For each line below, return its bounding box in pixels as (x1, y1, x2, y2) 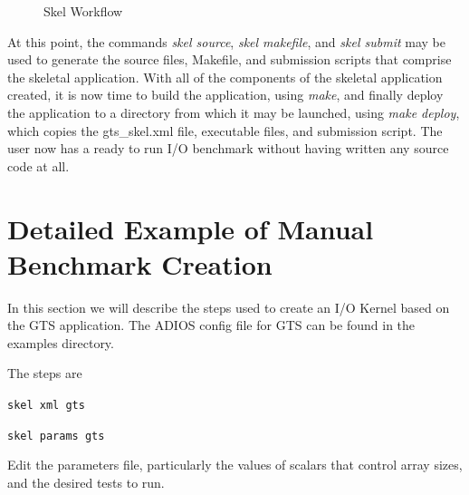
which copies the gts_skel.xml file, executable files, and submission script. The (7, 121, 443, 140)
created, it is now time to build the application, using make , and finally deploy (7, 85, 444, 104)
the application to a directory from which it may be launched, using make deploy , (7, 102, 460, 121)
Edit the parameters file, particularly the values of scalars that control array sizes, (7, 455, 463, 474)
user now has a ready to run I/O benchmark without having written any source (7, 139, 449, 158)
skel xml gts (7, 399, 85, 412)
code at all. (7, 156, 70, 175)
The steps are (7, 364, 82, 383)
